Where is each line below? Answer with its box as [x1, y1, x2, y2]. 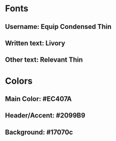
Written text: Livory [5, 39, 65, 47]
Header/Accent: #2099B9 [5, 111, 85, 120]
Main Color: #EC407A [5, 94, 72, 103]
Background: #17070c [5, 128, 73, 136]
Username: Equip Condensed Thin [5, 23, 112, 31]
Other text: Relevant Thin [5, 56, 83, 64]
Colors [5, 75, 33, 86]
